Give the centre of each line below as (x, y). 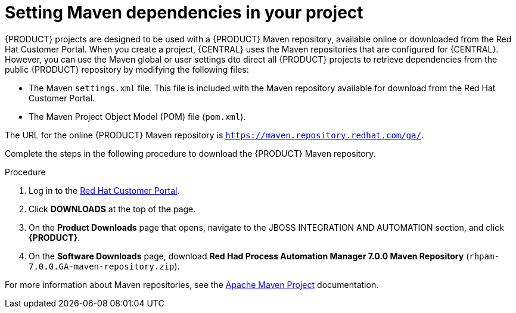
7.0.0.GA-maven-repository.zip (102, 266)
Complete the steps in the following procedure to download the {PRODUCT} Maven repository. (190, 153)
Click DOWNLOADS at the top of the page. (112, 209)
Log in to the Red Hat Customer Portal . (104, 190)
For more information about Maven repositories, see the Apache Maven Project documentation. (192, 284)
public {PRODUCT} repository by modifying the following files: (127, 69)
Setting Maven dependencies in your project (184, 13)
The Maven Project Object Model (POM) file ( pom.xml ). (137, 116)
